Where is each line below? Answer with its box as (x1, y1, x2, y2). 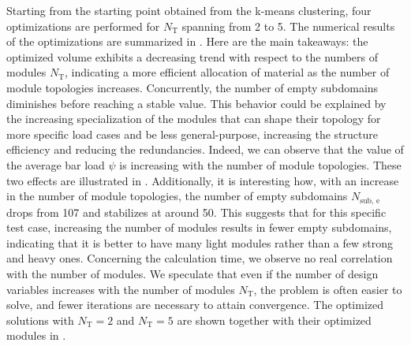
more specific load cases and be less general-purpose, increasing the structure (6, 125, 378, 142)
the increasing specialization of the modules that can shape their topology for (6, 110, 381, 127)
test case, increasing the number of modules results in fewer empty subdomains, (6, 219, 392, 236)
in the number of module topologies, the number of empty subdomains (6, 188, 348, 204)
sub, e (360, 196, 380, 205)
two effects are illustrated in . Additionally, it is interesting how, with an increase (6, 172, 399, 188)
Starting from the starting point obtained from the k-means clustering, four (6, 2, 372, 18)
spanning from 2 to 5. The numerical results (181, 17, 395, 34)
